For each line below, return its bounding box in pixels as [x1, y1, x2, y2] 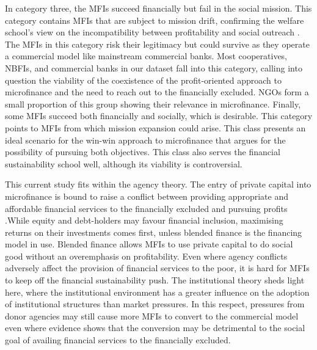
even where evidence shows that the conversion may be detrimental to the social [5, 321, 305, 334]
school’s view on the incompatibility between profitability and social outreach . [5, 26, 300, 38]
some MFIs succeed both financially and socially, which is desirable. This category [5, 109, 313, 122]
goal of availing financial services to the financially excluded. [5, 334, 231, 346]
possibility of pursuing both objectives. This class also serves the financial [5, 145, 280, 158]
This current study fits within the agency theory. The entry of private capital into [5, 178, 312, 191]
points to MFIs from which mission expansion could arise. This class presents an [5, 121, 306, 134]
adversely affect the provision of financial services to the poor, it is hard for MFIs [5, 261, 310, 274]
